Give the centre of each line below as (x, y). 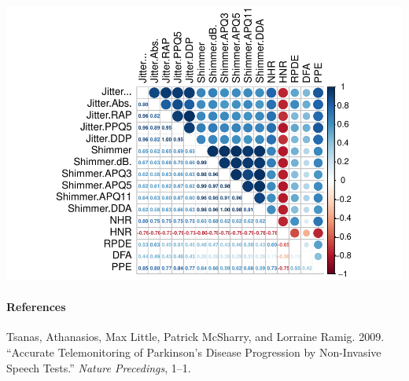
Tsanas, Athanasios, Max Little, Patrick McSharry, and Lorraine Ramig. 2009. (195, 337)
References (36, 307)
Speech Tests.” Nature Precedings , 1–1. (99, 367)
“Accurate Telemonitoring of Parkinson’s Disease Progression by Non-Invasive (194, 352)
